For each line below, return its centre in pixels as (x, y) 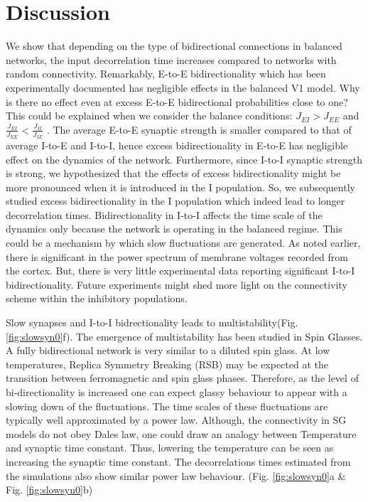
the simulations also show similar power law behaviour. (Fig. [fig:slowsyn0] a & (176, 475)
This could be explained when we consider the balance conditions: (149, 116)
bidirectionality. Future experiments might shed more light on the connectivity (177, 284)
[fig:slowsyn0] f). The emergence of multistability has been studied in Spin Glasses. (184, 336)
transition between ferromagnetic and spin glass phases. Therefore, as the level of (182, 378)
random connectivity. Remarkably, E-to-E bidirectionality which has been (166, 74)
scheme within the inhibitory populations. (97, 298)
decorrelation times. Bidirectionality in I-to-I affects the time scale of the (164, 214)
